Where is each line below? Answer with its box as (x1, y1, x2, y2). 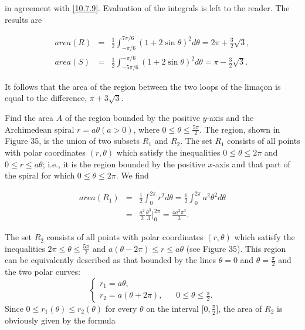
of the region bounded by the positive (65, 112, 200, 124)
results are (5, 13, 42, 25)
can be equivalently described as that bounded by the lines (5, 254, 216, 266)
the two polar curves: (5, 265, 80, 278)
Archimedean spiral (5, 123, 74, 135)
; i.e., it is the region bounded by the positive (42, 157, 205, 170)
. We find (116, 169, 149, 181)
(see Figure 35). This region (186, 242, 286, 254)
